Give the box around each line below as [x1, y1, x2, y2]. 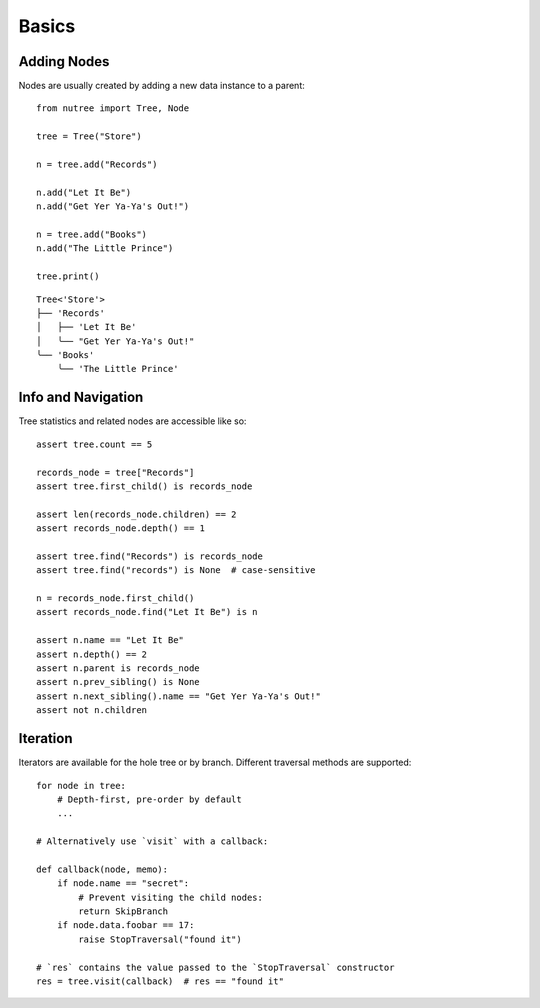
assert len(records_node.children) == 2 [36, 508, 237, 520]
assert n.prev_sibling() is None [36, 676, 200, 688]
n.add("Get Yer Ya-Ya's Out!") [36, 201, 190, 212]
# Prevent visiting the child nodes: [78, 891, 264, 903]
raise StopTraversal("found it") [78, 933, 242, 945]
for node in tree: [36, 780, 127, 791]
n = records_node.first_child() [36, 593, 195, 604]
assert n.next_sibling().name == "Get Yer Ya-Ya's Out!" [36, 690, 322, 702]
